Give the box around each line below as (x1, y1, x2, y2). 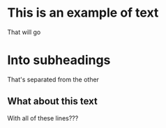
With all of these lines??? (7, 113, 79, 122)
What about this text (7, 95, 98, 107)
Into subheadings (7, 52, 111, 68)
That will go (7, 28, 41, 36)
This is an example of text (7, 5, 159, 21)
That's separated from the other (7, 75, 100, 83)
